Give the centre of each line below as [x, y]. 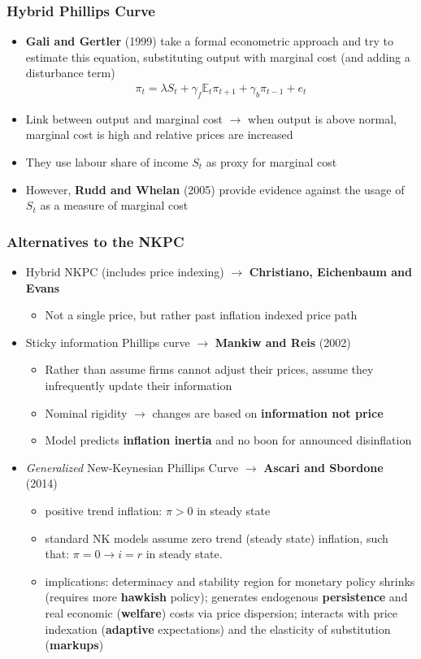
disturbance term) [70, 73]
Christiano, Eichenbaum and [330, 272]
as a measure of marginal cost [114, 205]
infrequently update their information [139, 385]
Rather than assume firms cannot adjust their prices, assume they [209, 369]
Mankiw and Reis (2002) [283, 342]
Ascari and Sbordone [323, 467]
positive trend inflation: [104, 510]
